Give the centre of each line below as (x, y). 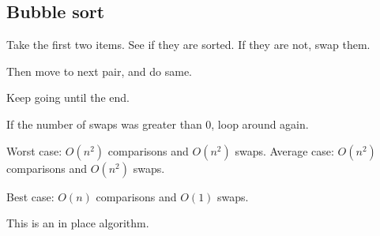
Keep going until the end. (68, 97)
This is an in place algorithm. (78, 223)
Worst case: (34, 150)
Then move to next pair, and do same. (99, 71)
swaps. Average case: (284, 150)
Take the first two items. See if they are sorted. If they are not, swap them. (188, 45)
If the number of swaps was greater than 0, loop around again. (158, 124)
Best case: (30, 196)
